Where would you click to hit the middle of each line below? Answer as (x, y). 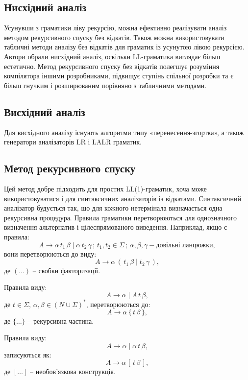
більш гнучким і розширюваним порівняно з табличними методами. (105, 85)
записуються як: (28, 354)
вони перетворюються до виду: (50, 253)
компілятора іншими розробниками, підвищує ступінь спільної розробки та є (119, 76)
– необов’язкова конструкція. (73, 371)
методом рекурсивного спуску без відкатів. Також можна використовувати (114, 37)
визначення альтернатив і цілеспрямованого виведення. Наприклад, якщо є (115, 227)
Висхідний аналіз (45, 111)
